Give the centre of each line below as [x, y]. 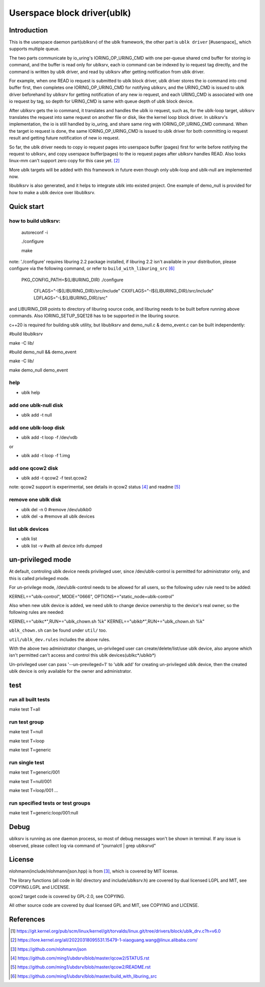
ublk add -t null [37, 415]
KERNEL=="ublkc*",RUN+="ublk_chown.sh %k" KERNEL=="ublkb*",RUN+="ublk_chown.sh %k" [107, 621]
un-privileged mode [40, 560]
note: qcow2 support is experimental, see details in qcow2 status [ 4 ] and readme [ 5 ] [95, 487]
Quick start [26, 206]
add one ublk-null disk [36, 405]
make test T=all [25, 709]
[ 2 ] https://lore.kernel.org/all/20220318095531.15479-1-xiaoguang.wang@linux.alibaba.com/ [104, 940]
